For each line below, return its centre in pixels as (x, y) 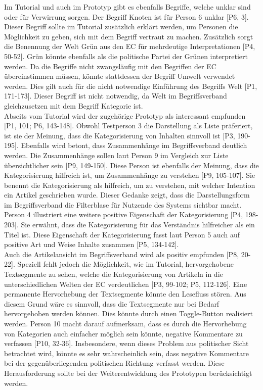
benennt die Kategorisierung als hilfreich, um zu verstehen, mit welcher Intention (130, 185)
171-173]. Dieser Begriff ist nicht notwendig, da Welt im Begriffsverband (116, 96)
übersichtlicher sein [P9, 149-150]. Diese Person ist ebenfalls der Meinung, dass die (131, 165)
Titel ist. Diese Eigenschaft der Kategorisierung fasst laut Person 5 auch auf (122, 234)
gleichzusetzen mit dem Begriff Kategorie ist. (74, 105)
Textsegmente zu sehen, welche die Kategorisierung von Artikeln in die (114, 274)
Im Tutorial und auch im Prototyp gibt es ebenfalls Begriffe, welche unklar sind (127, 7)
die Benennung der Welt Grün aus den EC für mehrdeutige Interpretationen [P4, (130, 46)
